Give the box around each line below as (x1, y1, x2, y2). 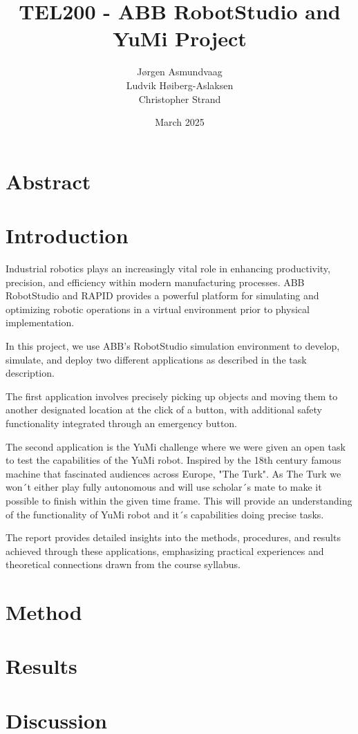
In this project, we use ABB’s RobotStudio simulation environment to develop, (6, 338, 340, 352)
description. (6, 366, 55, 380)
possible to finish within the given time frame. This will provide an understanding (6, 493, 352, 507)
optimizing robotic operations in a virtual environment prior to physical (6, 301, 310, 316)
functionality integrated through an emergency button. (6, 415, 238, 430)
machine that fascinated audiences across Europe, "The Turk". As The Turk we (6, 466, 341, 480)
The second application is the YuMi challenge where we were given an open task (6, 439, 346, 453)
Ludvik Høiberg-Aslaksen (126, 77, 234, 92)
